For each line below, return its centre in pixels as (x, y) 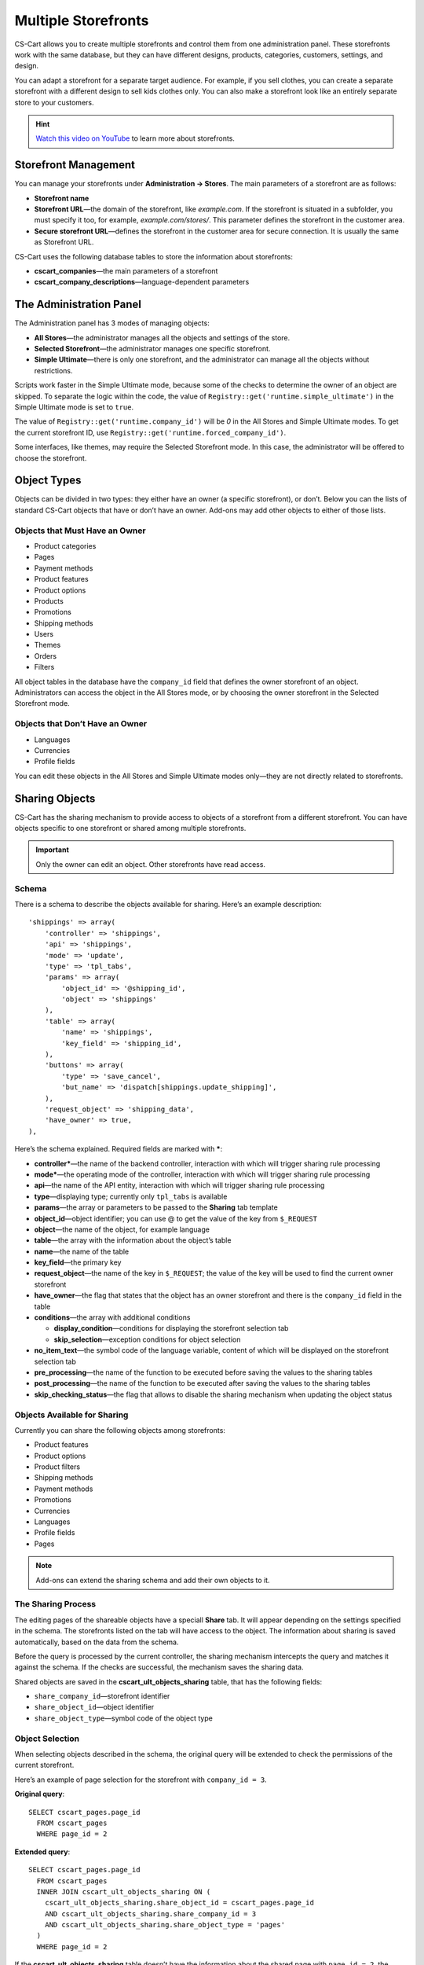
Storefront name (62, 198)
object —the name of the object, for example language (122, 1229)
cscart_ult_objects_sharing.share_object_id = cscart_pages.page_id (179, 1903)
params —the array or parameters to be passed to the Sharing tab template (156, 1207)
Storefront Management (75, 165)
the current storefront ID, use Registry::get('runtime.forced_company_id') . (150, 432)
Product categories (65, 545)
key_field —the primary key (78, 1262)
